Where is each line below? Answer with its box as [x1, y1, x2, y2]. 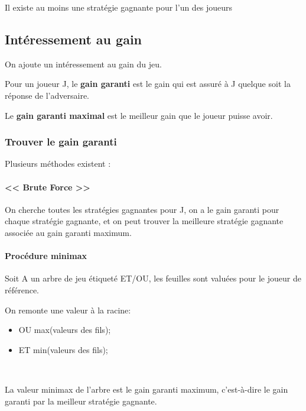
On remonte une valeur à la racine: [5, 303, 131, 316]
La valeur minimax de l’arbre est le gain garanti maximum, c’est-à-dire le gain [5, 383, 288, 395]
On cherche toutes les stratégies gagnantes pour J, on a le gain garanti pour [5, 203, 279, 215]
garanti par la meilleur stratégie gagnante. [5, 394, 157, 407]
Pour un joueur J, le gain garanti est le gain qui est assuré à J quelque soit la [5, 77, 291, 90]
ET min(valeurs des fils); [18, 343, 108, 355]
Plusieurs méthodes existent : [5, 157, 111, 170]
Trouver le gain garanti [5, 134, 117, 149]
